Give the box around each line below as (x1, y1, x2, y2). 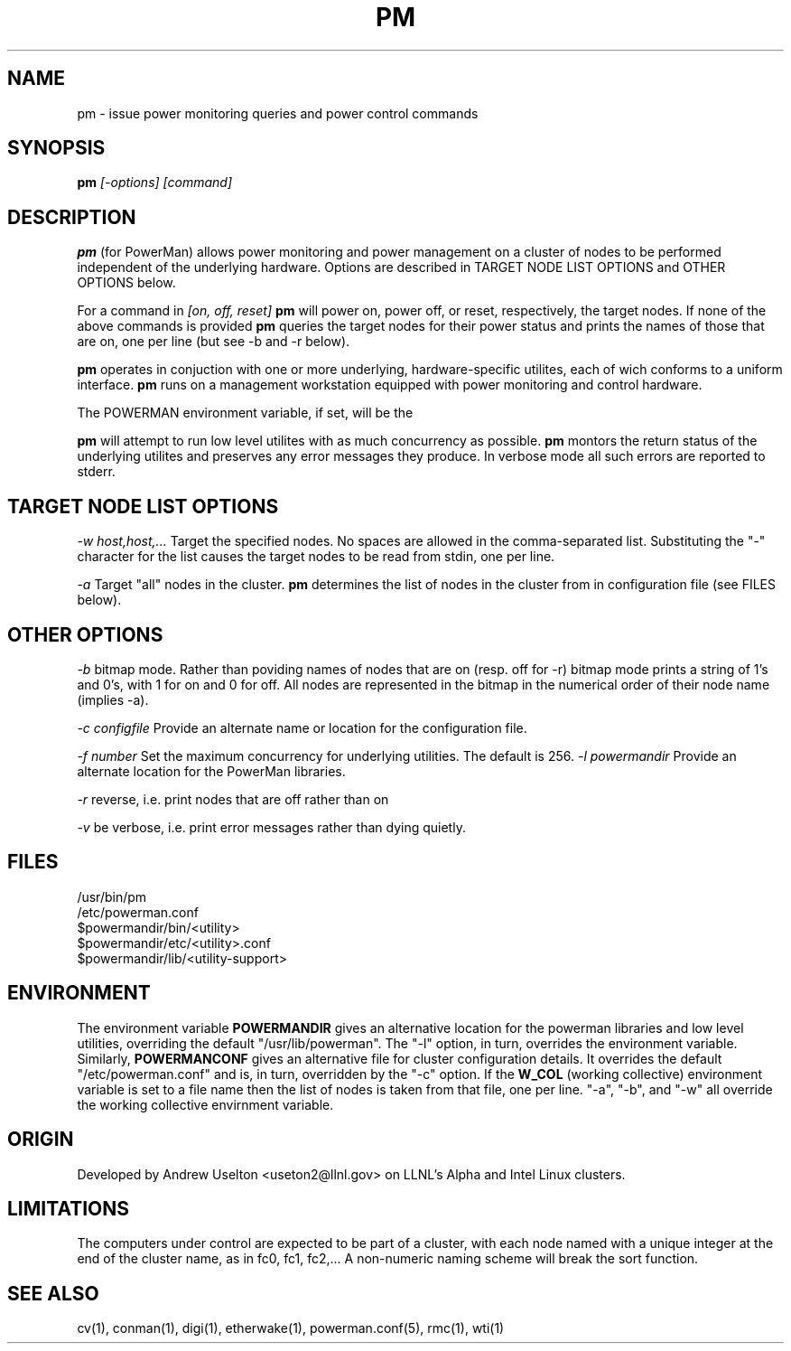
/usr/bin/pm (77, 888, 147, 905)
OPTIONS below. (77, 275, 176, 291)
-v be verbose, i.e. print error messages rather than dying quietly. (77, 819, 466, 835)
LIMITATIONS (7, 1196, 130, 1220)
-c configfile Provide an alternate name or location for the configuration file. (77, 719, 527, 736)
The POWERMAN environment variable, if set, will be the (77, 405, 414, 421)
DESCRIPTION (7, 205, 136, 229)
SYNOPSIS (7, 136, 106, 160)
